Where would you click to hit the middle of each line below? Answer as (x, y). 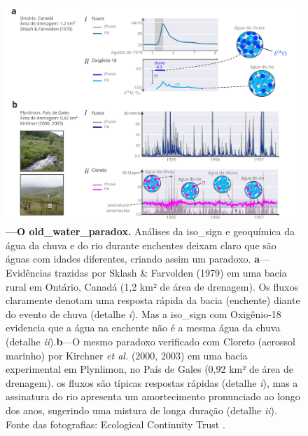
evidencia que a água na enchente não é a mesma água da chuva (143, 328)
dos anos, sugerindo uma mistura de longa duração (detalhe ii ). (141, 410)
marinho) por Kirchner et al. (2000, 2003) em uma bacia (127, 355)
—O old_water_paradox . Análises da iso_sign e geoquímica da (150, 231)
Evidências (29, 273)
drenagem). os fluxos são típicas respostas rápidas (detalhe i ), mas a (152, 382)
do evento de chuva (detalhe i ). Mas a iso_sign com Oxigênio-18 (143, 313)
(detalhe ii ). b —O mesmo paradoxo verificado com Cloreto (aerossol (150, 341)
